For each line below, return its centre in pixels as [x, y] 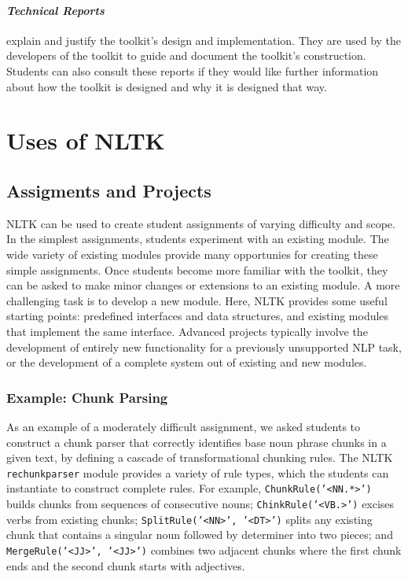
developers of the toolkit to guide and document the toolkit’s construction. [186, 55]
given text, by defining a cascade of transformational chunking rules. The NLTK [200, 457]
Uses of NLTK [86, 140]
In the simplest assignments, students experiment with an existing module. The [198, 239]
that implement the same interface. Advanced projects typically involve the [187, 331]
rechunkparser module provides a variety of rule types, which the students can [198, 472]
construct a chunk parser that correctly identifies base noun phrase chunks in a [197, 442]
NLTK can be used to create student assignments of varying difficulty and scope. [201, 223]
